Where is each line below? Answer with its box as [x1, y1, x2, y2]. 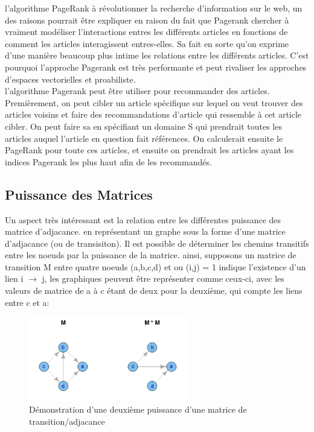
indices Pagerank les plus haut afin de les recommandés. [5, 155, 212, 168]
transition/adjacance [29, 415, 105, 427]
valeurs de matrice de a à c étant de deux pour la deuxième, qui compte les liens [5, 284, 303, 297]
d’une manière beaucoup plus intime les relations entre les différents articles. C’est [5, 49, 309, 62]
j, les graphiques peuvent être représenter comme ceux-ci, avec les [42, 272, 284, 285]
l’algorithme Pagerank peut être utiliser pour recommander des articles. [5, 84, 270, 97]
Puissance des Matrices [5, 185, 153, 203]
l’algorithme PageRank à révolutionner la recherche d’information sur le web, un [5, 2, 303, 14]
